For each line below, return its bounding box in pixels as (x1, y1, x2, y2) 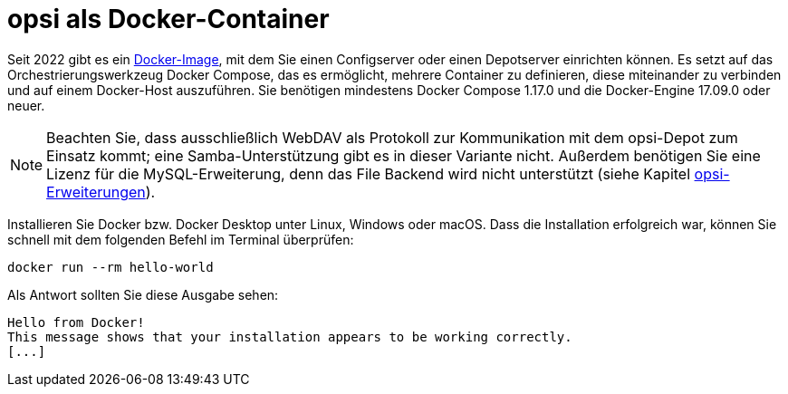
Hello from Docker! (7, 314, 145, 330)
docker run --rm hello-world (7, 259, 214, 274)
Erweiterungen (46, 182, 146, 201)
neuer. (7, 97, 45, 113)
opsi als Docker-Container (7, 4, 330, 34)
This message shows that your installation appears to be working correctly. (7, 329, 572, 344)
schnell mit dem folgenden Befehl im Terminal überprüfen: (7, 231, 354, 247)
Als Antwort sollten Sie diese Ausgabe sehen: (7, 286, 279, 303)
